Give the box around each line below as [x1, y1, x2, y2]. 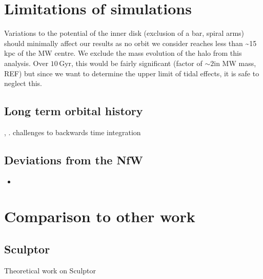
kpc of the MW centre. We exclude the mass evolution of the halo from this [4, 48, 242, 58]
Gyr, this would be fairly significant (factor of [59, 57, 203, 68]
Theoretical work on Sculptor [4, 265, 96, 275]
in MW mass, [214, 57, 256, 68]
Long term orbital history [4, 103, 143, 119]
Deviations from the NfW [4, 152, 143, 167]
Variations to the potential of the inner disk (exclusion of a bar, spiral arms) [4, 28, 245, 38]
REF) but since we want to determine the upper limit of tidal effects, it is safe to [4, 68, 259, 78]
